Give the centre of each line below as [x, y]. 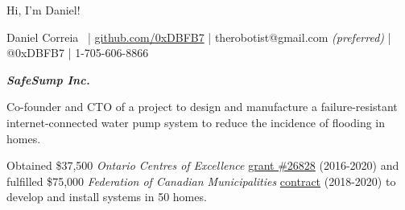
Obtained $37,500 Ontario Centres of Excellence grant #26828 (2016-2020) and [203, 165]
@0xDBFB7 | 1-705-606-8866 [78, 53]
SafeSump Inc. [48, 79]
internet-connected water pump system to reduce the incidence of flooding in [196, 122]
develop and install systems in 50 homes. [107, 197]
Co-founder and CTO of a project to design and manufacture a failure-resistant [202, 107]
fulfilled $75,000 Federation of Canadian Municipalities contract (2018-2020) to [201, 181]
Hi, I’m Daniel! [43, 10]
